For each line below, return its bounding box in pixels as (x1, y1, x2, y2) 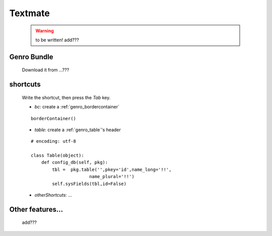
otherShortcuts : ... (34, 192, 73, 198)
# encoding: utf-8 (31, 139, 77, 144)
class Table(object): (31, 153, 84, 158)
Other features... (9, 205, 63, 214)
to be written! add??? (35, 37, 79, 43)
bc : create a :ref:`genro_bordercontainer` (34, 104, 119, 110)
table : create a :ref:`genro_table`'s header (34, 127, 121, 133)
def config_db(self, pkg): (41, 159, 108, 165)
